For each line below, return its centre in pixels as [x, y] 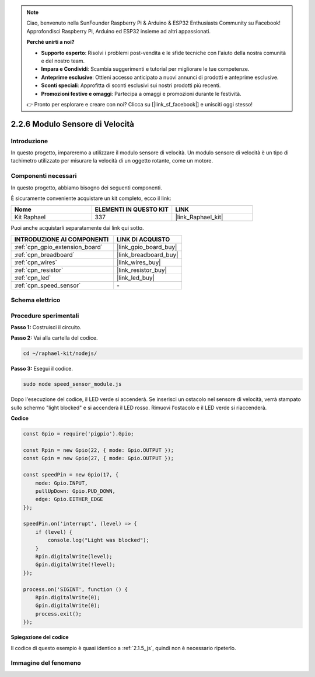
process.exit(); [58, 614]
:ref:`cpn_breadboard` [45, 254]
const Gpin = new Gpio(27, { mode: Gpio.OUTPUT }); [99, 458]
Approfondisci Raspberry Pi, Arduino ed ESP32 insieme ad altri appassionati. [119, 31]
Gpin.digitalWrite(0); [68, 606]
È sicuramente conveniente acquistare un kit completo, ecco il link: [91, 198]
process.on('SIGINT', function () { [76, 589]
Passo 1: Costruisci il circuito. [46, 327]
